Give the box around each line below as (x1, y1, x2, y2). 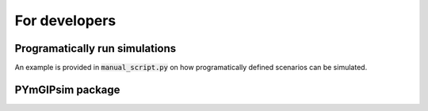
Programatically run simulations (14, 42, 177, 55)
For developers (14, 12, 117, 29)
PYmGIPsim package (14, 83, 120, 96)
